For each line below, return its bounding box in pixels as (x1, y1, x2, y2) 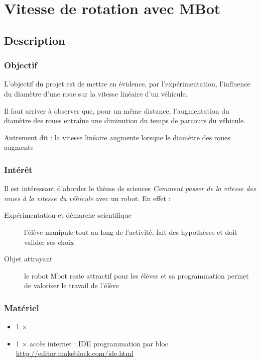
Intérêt (4, 163, 33, 175)
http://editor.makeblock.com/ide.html (16, 348, 134, 358)
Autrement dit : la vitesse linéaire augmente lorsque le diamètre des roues (4, 132, 230, 142)
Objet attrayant (4, 253, 53, 264)
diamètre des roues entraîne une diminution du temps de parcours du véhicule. (4, 115, 246, 126)
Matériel (4, 301, 39, 314)
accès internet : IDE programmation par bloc (30, 338, 168, 348)
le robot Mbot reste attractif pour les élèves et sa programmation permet (24, 270, 249, 281)
